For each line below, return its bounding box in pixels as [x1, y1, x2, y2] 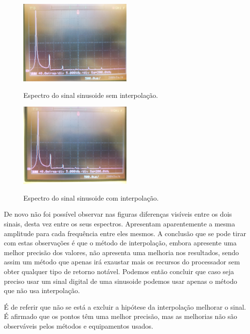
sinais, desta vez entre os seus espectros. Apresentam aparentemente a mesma [4, 218, 235, 228]
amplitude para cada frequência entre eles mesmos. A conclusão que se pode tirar [4, 228, 246, 238]
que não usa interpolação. [4, 285, 80, 296]
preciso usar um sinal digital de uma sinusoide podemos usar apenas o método [4, 276, 237, 286]
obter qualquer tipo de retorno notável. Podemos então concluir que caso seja [4, 266, 234, 276]
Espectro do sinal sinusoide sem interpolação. [23, 90, 158, 100]
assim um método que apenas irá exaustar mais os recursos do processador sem [4, 257, 240, 267]
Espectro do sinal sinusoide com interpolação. [23, 192, 159, 203]
